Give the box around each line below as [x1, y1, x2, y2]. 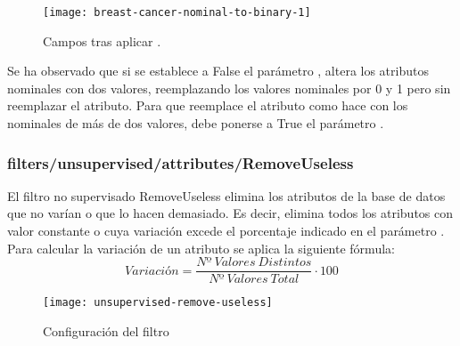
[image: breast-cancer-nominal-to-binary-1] [43, 6, 311, 19]
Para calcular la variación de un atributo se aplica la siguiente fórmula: [7, 238, 395, 257]
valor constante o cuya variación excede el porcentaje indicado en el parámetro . [7, 221, 445, 240]
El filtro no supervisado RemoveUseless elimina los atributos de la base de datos [7, 186, 446, 205]
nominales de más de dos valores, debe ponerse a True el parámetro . [7, 114, 384, 133]
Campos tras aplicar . [43, 31, 161, 50]
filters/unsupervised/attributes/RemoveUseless [7, 151, 354, 173]
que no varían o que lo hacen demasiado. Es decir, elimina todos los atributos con [7, 204, 454, 222]
